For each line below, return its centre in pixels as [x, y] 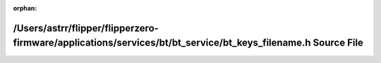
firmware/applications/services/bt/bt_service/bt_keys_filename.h [162, 43]
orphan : [25, 8]
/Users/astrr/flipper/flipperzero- [86, 28]
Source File [338, 43]
